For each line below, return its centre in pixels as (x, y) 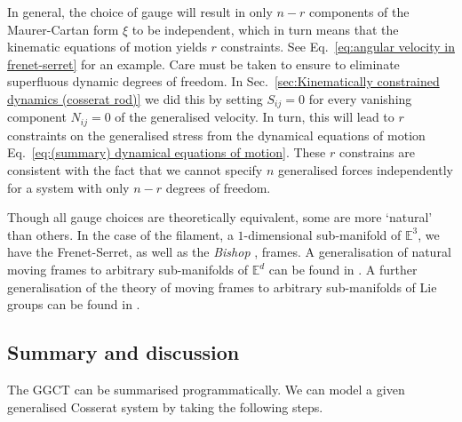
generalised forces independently (365, 170)
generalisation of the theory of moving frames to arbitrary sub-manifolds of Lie (222, 287)
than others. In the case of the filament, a (120, 234)
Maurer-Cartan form (63, 29)
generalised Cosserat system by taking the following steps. (165, 406)
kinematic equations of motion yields (107, 47)
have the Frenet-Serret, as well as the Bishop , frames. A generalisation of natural (229, 252)
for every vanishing (360, 98)
